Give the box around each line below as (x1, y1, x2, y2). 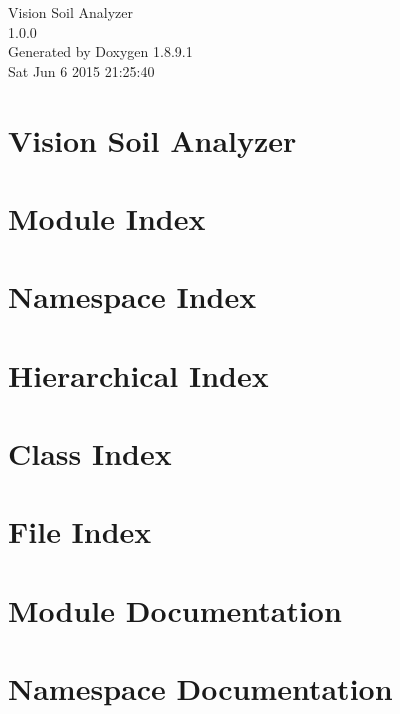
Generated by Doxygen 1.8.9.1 (8, 41, 193, 62)
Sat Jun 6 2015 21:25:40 (8, 60, 155, 81)
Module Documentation (8, 589, 342, 630)
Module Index (8, 197, 206, 238)
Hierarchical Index (8, 354, 269, 395)
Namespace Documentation (8, 668, 393, 709)
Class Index (8, 433, 172, 474)
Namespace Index (8, 276, 257, 317)
